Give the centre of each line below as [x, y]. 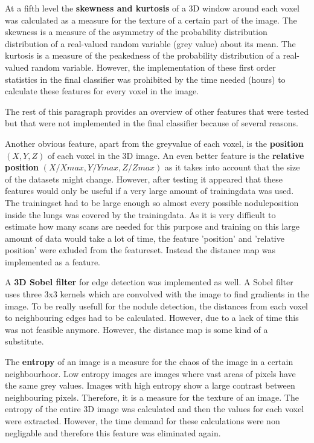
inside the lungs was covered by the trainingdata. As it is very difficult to [140, 214]
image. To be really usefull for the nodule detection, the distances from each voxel [156, 306]
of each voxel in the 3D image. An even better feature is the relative [176, 155]
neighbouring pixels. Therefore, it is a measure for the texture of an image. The [152, 397]
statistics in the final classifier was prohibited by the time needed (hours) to [145, 79]
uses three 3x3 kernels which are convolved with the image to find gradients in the [157, 294]
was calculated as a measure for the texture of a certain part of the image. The [151, 20]
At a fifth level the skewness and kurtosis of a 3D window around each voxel [152, 8]
